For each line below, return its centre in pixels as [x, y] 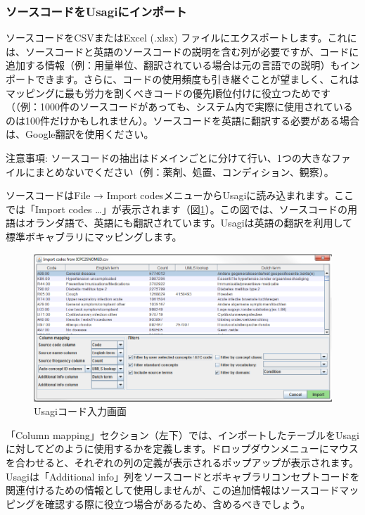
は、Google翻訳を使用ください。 [80, 134]
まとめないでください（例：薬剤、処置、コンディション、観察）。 [184, 171]
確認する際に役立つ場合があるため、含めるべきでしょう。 [178, 503]
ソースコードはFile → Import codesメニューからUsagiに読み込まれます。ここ [180, 195]
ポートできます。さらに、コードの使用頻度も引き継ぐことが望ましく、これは [182, 79]
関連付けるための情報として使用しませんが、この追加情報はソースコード [173, 490]
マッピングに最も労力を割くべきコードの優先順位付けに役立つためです [168, 93]
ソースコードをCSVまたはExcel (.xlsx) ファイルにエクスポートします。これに [181, 38]
